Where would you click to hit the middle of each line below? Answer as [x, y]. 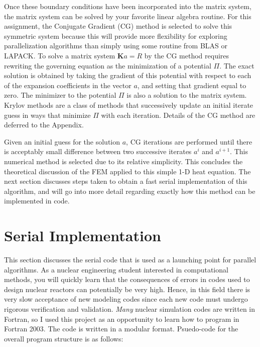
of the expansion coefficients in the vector [68, 85]
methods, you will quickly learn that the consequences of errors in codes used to [127, 279]
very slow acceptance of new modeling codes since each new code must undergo [126, 299]
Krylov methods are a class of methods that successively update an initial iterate [129, 105]
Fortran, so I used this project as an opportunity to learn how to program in [122, 319]
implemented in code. [37, 201]
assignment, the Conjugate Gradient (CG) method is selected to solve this [118, 26]
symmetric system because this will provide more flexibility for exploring [116, 36]
